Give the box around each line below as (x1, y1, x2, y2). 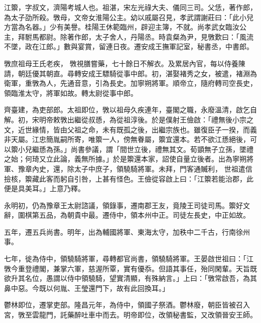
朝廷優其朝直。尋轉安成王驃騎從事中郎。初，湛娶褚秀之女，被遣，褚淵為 (18, 68, 257, 78)
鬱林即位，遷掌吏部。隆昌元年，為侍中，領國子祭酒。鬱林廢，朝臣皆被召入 (4, 299, 250, 310)
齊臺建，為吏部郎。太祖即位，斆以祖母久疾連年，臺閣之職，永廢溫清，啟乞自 (4, 104, 257, 115)
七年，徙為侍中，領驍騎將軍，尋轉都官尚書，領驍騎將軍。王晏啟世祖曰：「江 (4, 253, 253, 264)
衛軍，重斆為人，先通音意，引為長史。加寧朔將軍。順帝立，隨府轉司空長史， (4, 78, 257, 88)
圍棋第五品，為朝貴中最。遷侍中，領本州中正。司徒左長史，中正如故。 (18, 210, 250, 220)
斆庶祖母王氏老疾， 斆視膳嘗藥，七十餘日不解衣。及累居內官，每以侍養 (4, 58, 238, 68)
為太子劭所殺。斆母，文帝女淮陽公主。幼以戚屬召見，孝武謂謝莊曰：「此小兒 (4, 12, 253, 22)
